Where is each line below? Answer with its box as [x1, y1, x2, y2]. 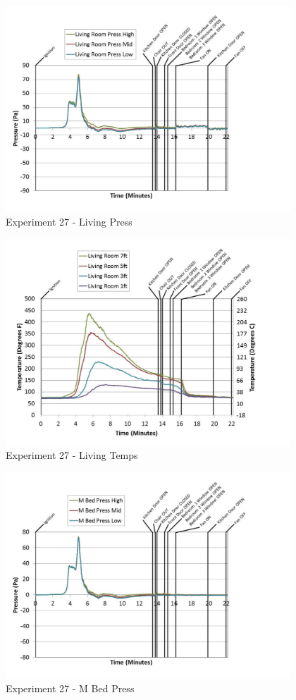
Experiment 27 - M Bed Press [6, 681, 135, 696]
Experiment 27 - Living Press [6, 214, 132, 229]
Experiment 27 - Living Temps [6, 448, 138, 462]
